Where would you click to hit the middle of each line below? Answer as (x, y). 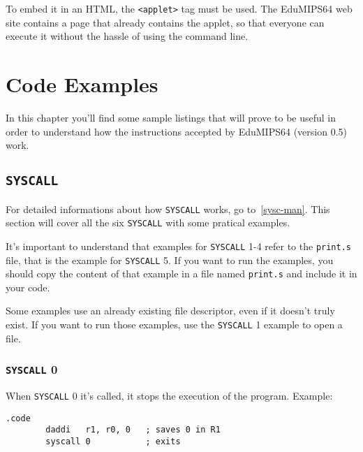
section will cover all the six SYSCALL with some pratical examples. (148, 223)
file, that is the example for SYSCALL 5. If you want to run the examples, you (170, 260)
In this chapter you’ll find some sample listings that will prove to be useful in (171, 117)
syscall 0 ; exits (113, 442)
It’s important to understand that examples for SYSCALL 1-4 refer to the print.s (179, 246)
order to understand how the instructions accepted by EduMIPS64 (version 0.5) (176, 131)
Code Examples (82, 84)
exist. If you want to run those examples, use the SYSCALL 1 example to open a (174, 324)
